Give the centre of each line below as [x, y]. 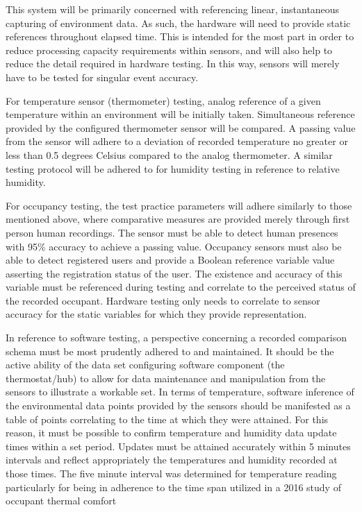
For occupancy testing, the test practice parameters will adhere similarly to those [179, 205]
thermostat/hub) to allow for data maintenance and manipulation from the [166, 378]
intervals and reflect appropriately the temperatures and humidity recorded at [172, 460]
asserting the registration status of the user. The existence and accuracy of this [174, 273]
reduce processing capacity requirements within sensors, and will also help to [169, 50]
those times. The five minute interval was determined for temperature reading [171, 473]
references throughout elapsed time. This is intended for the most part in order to [180, 36]
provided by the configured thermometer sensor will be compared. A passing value [181, 127]
